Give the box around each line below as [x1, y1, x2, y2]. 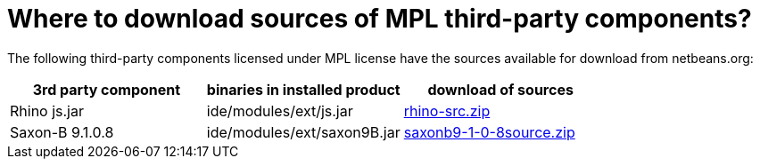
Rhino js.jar [10, 101, 84, 120]
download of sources [427, 80, 574, 99]
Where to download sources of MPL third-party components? [7, 4, 752, 34]
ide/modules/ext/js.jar [206, 101, 353, 120]
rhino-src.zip [403, 101, 491, 120]
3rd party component [32, 80, 181, 99]
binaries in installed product [206, 80, 401, 99]
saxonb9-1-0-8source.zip [403, 123, 575, 141]
